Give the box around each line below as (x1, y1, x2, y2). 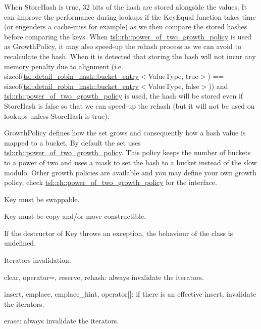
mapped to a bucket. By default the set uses (4, 137, 141, 148)
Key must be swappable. (4, 194, 80, 204)
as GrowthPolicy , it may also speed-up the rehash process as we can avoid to (4, 41, 241, 52)
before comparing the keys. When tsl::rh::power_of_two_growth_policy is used (4, 31, 252, 41)
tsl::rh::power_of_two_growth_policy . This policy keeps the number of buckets (4, 147, 251, 158)
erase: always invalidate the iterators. (4, 315, 119, 326)
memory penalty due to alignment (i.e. (4, 61, 124, 71)
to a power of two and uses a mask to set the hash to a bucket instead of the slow (4, 157, 257, 167)
